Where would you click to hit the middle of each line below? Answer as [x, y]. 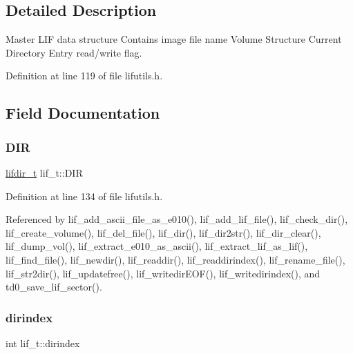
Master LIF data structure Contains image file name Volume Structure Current [174, 39]
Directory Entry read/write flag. [74, 52]
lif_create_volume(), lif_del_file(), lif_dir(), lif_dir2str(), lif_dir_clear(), [163, 232]
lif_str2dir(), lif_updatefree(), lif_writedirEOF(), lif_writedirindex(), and [163, 273]
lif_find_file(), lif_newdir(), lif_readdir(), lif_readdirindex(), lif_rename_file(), [175, 259]
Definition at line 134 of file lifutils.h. [84, 196]
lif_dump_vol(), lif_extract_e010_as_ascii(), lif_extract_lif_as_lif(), [157, 246]
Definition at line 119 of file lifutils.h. [84, 76]
